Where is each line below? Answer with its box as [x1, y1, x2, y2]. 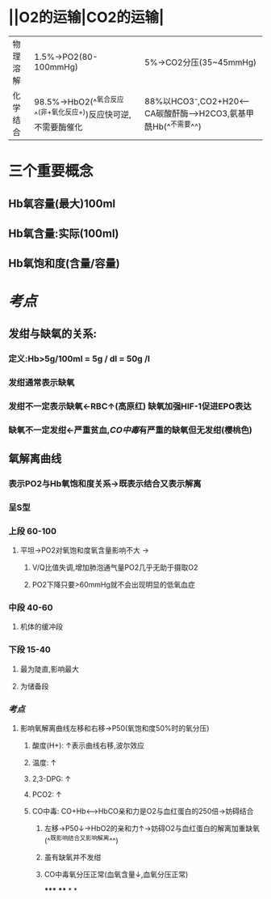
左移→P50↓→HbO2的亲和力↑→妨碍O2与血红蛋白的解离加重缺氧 [44, 823, 261, 833]
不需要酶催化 [33, 121, 83, 133]
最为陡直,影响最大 [19, 664, 79, 673]
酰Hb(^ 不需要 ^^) [144, 119, 202, 133]
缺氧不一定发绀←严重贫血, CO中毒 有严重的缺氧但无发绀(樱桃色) [8, 424, 252, 435]
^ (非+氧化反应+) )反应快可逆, [33, 108, 131, 121]
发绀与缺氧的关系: [8, 326, 98, 341]
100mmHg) [33, 61, 78, 72]
